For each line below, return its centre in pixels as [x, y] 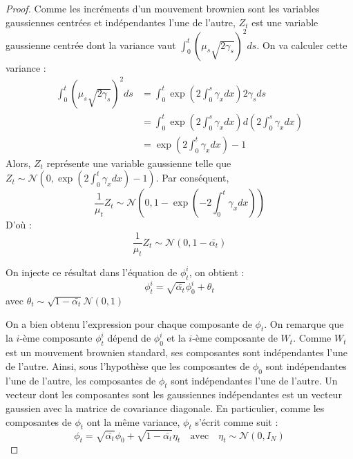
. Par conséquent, [192, 178]
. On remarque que [304, 323]
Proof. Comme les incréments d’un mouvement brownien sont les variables [163, 8]
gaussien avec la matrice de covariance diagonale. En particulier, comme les [165, 408]
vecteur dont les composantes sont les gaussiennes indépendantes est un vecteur [174, 394]
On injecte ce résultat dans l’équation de [92, 272]
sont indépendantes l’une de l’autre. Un [254, 380]
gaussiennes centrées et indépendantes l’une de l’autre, [121, 22]
